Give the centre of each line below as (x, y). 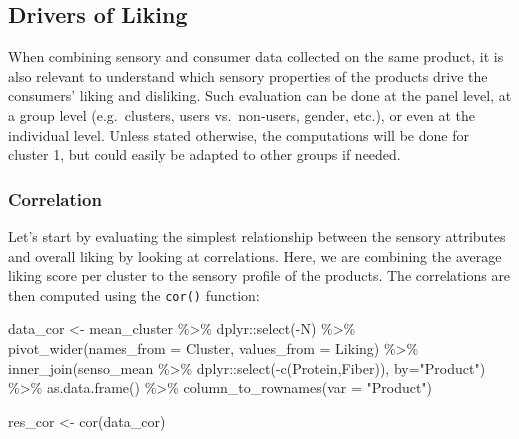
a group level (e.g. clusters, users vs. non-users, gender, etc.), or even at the (242, 114)
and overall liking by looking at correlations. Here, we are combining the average (255, 255)
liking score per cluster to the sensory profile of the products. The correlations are (259, 275)
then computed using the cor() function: (134, 294)
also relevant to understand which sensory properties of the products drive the (248, 75)
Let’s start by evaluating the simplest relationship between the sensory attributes (257, 235)
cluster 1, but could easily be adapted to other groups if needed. (204, 154)
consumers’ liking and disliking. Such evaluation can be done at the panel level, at (260, 95)
